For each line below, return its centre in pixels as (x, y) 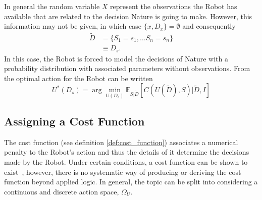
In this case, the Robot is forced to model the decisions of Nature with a (116, 58)
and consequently (209, 26)
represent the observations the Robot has (174, 6)
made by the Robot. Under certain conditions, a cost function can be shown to (126, 161)
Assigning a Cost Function (74, 121)
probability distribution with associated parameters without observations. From (127, 68)
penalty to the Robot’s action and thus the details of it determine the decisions (127, 152)
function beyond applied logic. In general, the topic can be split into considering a (131, 182)
